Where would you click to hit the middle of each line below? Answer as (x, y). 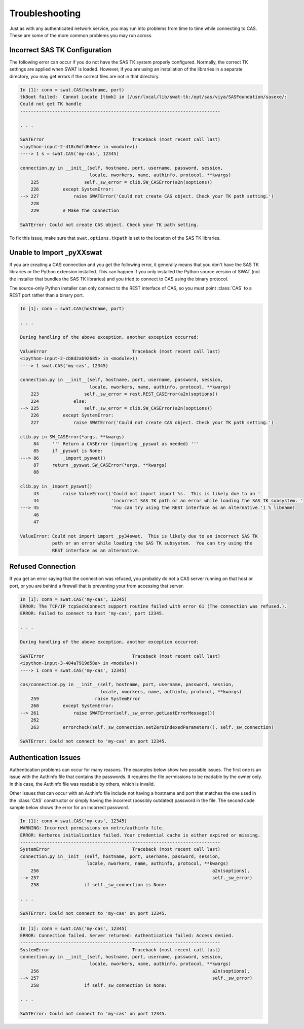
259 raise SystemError (85, 699)
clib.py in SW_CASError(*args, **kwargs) (72, 437)
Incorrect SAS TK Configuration (60, 50)
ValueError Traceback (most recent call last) (120, 351)
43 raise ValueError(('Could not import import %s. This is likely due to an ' (147, 493)
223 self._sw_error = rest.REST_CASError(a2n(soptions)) (124, 394)
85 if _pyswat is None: (68, 451)
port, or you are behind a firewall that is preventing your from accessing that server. (97, 586)
